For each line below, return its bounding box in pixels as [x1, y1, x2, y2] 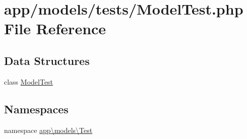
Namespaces [4, 101, 69, 116]
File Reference [4, 18, 106, 39]
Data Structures [4, 52, 90, 68]
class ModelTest [4, 76, 53, 87]
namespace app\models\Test [4, 124, 93, 135]
